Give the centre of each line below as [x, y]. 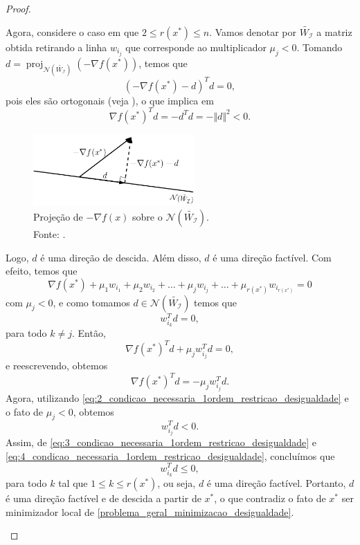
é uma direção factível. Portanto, [276, 483]
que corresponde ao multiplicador [196, 47]
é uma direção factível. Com [272, 257]
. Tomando [319, 47]
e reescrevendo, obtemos [57, 366]
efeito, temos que [42, 271]
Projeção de [58, 216]
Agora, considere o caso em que [72, 31]
